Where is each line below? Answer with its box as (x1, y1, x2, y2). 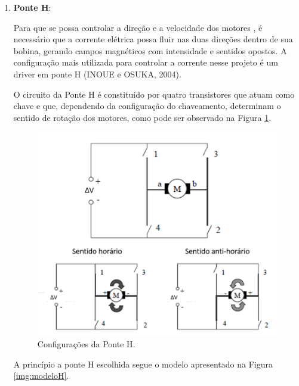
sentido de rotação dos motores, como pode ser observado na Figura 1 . (13, 111, 272, 123)
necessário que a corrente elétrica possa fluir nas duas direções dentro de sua (13, 33, 293, 45)
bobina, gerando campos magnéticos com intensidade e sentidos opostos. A (13, 44, 287, 57)
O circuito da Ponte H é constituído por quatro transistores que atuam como (13, 88, 295, 100)
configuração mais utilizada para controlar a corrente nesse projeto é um (13, 56, 278, 69)
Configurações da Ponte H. (37, 338, 135, 350)
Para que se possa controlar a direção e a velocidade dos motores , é (13, 21, 263, 33)
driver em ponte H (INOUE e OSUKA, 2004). (13, 67, 181, 80)
